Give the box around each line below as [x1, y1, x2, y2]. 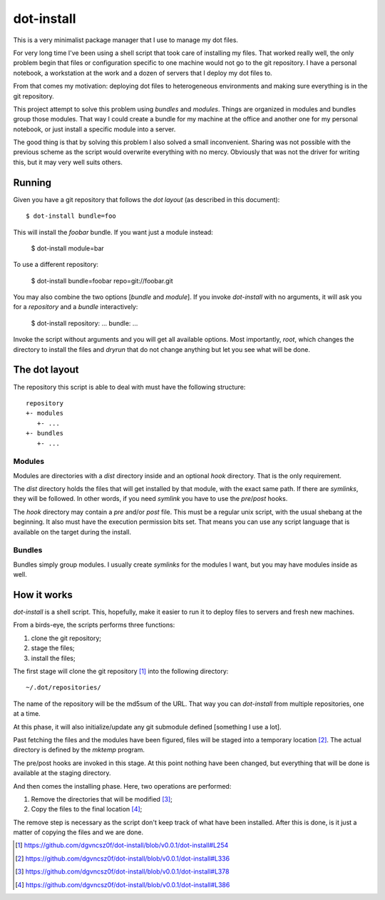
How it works [13, 589, 73, 601]
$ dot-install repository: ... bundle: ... [31, 318, 138, 328]
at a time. [13, 709, 41, 718]
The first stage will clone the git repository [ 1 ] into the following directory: [13, 667, 229, 675]
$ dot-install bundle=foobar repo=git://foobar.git [31, 276, 173, 285]
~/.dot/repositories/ [26, 684, 101, 692]
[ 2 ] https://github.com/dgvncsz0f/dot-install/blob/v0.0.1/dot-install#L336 [15, 854, 230, 863]
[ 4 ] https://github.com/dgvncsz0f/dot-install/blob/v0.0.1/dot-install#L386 [15, 880, 230, 889]
